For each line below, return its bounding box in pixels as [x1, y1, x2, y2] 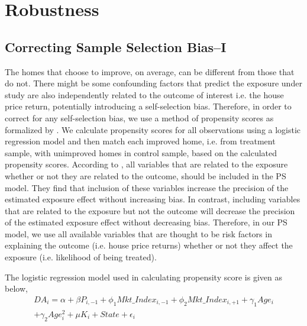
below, [5, 282, 28, 295]
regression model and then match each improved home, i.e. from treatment [5, 135, 276, 147]
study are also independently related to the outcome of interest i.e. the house [5, 88, 284, 101]
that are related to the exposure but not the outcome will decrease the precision [5, 204, 295, 217]
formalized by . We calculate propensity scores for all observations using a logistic [5, 123, 301, 135]
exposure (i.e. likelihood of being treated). [5, 251, 157, 263]
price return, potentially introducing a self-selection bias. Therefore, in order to [5, 100, 292, 112]
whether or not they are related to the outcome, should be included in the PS [5, 169, 286, 182]
